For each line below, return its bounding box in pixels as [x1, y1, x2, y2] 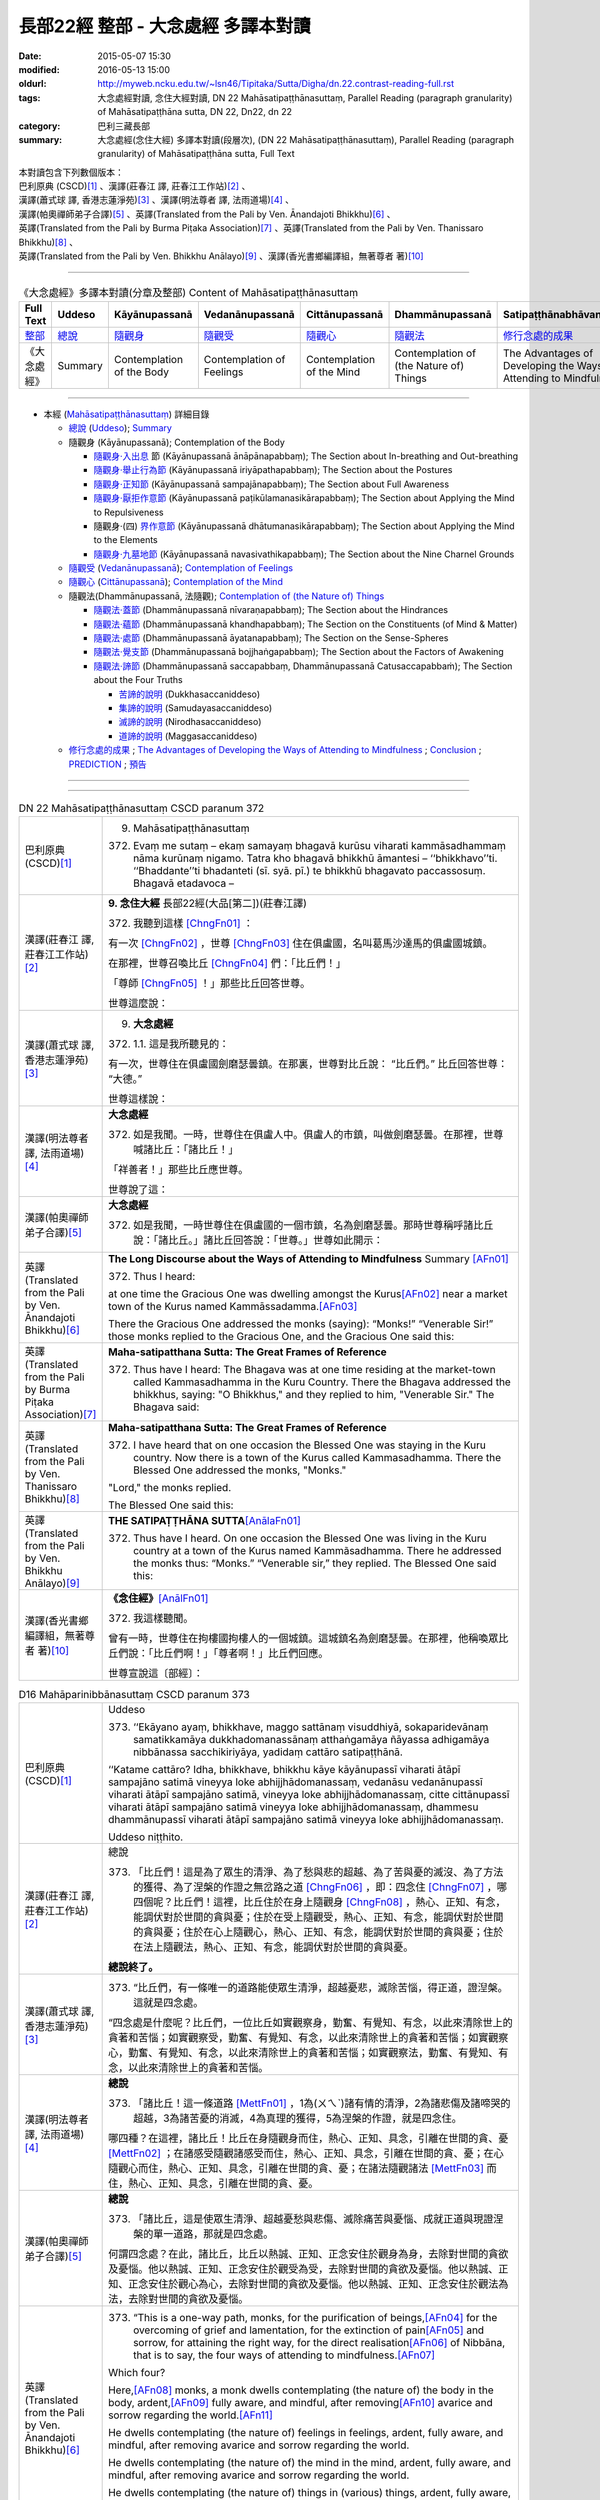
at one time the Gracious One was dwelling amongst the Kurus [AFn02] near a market [108, 1287, 508, 1301]
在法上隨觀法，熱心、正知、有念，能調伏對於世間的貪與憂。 [133, 1940, 414, 1954]
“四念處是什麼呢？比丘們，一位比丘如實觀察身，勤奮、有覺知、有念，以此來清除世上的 [108, 2015, 514, 2029]
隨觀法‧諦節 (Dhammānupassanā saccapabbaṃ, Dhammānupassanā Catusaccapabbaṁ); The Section [93, 660, 513, 672]
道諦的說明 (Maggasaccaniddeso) [118, 730, 258, 742]
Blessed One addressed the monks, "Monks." [133, 1463, 347, 1477]
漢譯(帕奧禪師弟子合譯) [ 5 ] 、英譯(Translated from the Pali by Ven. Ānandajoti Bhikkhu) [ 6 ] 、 [18, 208, 396, 220]
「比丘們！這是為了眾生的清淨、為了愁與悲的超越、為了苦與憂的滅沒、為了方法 [133, 1865, 504, 1879]
